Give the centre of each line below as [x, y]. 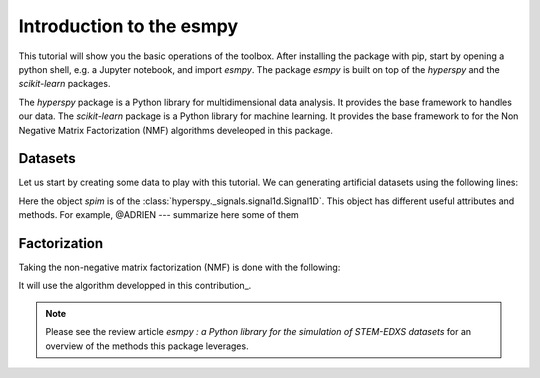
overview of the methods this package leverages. [147, 346]
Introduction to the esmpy [128, 26]
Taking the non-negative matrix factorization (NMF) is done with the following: [179, 267]
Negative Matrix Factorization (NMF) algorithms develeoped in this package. [176, 130]
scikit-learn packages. [64, 84]
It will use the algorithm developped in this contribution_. [135, 286]
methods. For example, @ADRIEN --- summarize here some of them [158, 215]
